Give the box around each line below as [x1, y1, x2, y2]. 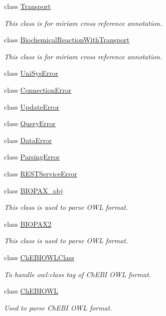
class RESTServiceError [4, 168, 77, 178]
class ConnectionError [4, 84, 72, 95]
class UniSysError [4, 68, 58, 78]
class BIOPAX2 [4, 218, 52, 229]
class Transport [4, 1, 51, 11]
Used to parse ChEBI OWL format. [4, 302, 112, 313]
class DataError [4, 135, 52, 145]
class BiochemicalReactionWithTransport [4, 34, 130, 45]
